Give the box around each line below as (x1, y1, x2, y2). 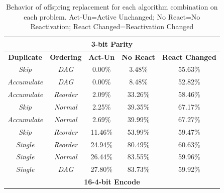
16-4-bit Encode (84, 176, 140, 187)
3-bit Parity (91, 38, 133, 49)
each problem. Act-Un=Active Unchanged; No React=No (24, 11, 200, 22)
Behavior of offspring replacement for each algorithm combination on (6, 2, 218, 12)
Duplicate (8, 51, 42, 62)
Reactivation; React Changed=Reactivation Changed (30, 21, 194, 32)
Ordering (50, 51, 82, 62)
